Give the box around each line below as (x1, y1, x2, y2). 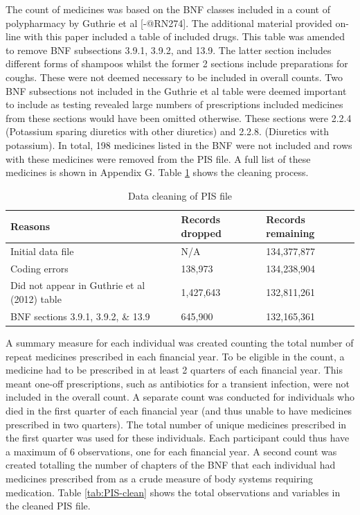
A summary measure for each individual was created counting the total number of (6, 335, 354, 349)
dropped (181, 225, 222, 240)
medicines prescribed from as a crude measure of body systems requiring (6, 471, 314, 485)
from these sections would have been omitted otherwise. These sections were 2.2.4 (6, 110, 352, 125)
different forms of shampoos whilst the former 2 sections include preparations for (6, 56, 348, 71)
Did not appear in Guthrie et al (10, 278, 145, 293)
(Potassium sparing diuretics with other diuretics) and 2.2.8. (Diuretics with (6, 124, 329, 139)
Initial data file (10, 243, 74, 258)
